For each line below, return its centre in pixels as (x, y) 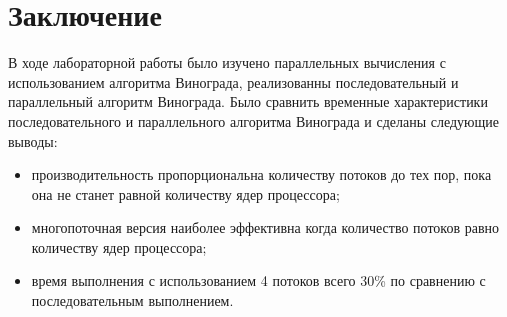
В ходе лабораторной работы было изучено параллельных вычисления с (227, 62)
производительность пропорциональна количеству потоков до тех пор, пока (261, 174)
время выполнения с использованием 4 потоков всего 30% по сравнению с (258, 280)
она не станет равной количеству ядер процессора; (185, 193)
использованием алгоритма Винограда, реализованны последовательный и (233, 81)
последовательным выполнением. (132, 300)
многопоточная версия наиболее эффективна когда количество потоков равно (265, 227)
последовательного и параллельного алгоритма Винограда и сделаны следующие (254, 120)
